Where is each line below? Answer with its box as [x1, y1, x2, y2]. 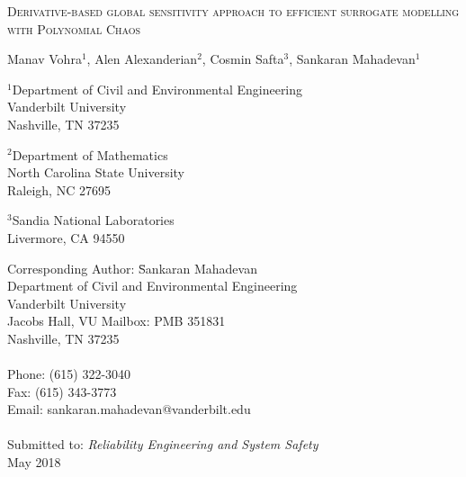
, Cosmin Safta [202, 49, 284, 68]
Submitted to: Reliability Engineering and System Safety [7, 435, 318, 454]
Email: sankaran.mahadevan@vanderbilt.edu [7, 400, 251, 418]
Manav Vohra [7, 49, 82, 68]
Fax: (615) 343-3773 [7, 382, 117, 400]
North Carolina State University [7, 163, 184, 182]
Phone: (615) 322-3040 [7, 364, 131, 383]
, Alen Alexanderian [86, 49, 198, 68]
